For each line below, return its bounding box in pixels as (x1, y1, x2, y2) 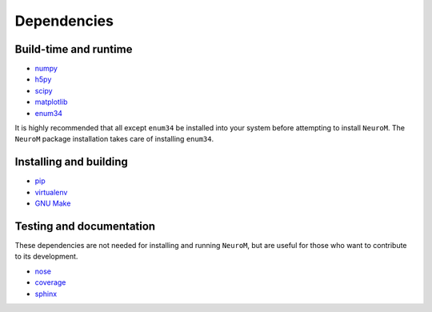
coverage (34, 278, 66, 287)
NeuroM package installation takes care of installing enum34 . (14, 134, 214, 144)
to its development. (14, 252, 78, 262)
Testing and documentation (14, 219, 156, 233)
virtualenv (34, 187, 68, 197)
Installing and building (14, 155, 128, 169)
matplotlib (34, 97, 68, 107)
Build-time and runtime (14, 42, 133, 56)
